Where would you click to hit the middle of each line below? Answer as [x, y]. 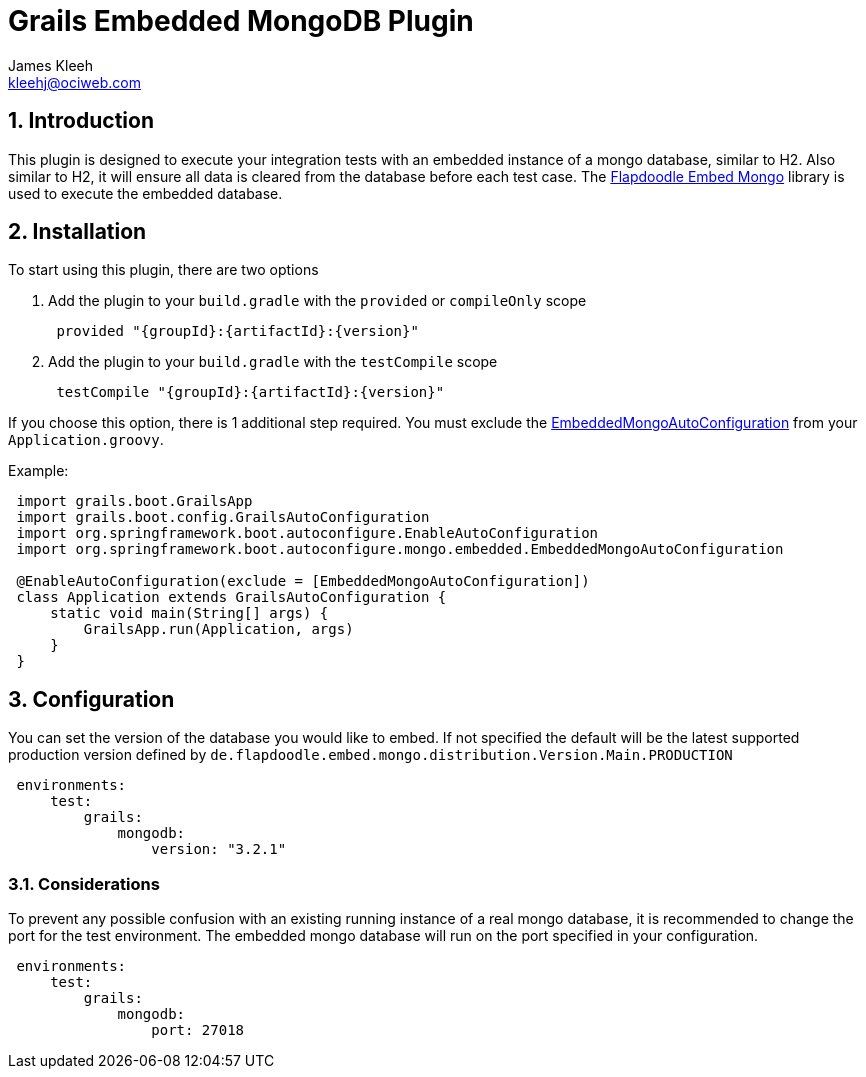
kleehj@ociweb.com [74, 82]
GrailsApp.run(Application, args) [218, 629]
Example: [38, 471]
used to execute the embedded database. [145, 193]
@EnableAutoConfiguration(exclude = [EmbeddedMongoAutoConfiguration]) [303, 581]
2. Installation [77, 232]
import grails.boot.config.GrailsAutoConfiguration [223, 517]
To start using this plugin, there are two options [163, 270]
